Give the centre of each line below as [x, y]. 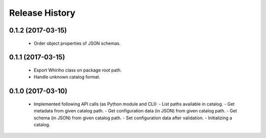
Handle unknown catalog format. [67, 77]
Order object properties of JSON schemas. [77, 43]
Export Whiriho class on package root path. [78, 70]
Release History [42, 13]
